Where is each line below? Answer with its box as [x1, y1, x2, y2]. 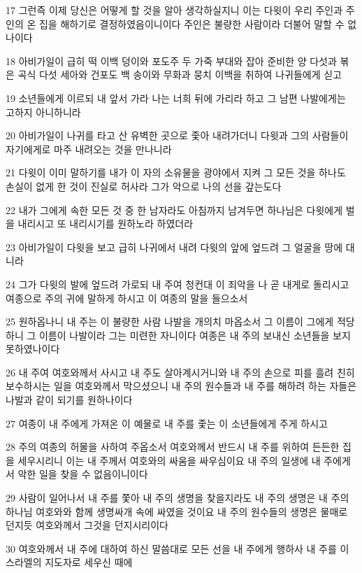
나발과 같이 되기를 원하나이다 [6, 392, 133, 407]
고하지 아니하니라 [6, 104, 81, 119]
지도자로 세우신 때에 [45, 555, 133, 570]
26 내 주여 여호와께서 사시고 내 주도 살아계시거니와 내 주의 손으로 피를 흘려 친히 [6, 365, 355, 379]
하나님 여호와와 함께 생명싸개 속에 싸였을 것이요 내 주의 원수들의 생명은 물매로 [6, 504, 348, 518]
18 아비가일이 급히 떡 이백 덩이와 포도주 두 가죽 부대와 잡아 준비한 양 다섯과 [6, 53, 337, 68]
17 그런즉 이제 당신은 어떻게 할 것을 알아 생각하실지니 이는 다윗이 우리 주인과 [6, 3, 343, 17]
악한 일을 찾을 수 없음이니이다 [17, 467, 148, 481]
